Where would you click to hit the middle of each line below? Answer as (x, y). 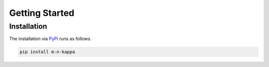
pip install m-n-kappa (47, 52)
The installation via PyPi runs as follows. (50, 39)
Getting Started (42, 13)
